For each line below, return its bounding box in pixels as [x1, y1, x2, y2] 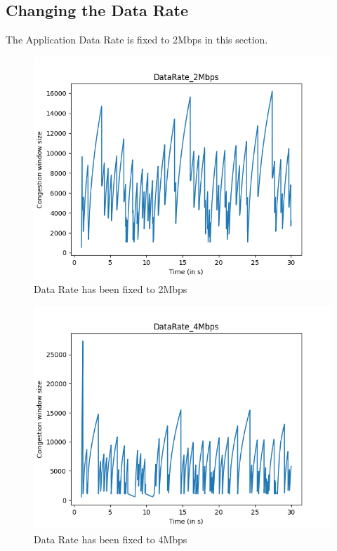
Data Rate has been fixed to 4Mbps [34, 531, 187, 546]
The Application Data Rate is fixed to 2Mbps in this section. [6, 32, 268, 47]
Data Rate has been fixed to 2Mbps [34, 282, 187, 297]
